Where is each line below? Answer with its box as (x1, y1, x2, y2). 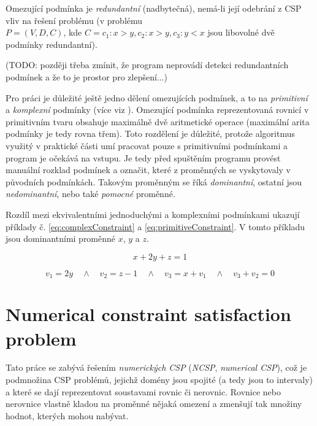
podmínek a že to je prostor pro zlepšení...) (6, 70, 167, 83)
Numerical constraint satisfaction (6, 301, 291, 327)
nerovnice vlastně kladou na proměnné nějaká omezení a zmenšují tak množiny (6, 397, 302, 410)
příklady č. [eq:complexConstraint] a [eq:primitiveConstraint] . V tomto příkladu (6, 220, 305, 233)
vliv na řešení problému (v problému (6, 14, 143, 26)
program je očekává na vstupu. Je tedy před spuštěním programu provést (6, 151, 281, 164)
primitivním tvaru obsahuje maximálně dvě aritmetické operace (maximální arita (6, 115, 310, 128)
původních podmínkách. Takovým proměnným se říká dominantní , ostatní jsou (6, 175, 302, 188)
